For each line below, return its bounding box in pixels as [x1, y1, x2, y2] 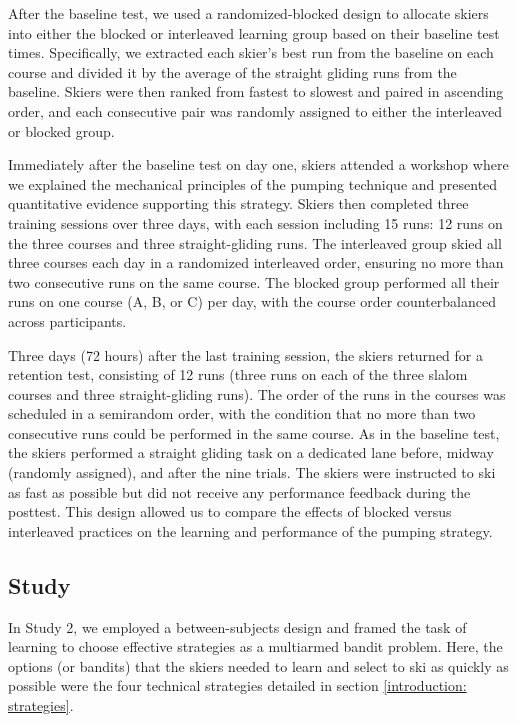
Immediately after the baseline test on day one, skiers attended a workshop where [8, 154, 509, 175]
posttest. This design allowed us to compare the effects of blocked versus [8, 501, 452, 522]
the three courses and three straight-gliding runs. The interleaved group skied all [8, 232, 502, 253]
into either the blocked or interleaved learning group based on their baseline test [8, 22, 500, 43]
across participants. [8, 310, 127, 331]
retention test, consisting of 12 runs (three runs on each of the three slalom [8, 364, 468, 385]
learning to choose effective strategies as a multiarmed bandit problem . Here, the [8, 636, 503, 657]
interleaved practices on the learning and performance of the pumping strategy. [8, 520, 493, 541]
